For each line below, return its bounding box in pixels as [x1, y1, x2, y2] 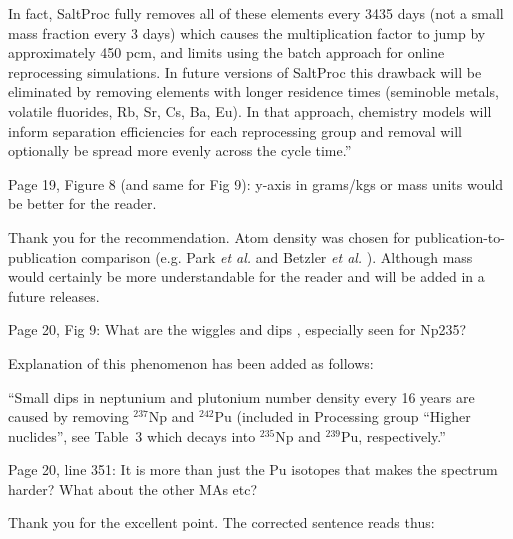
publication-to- [414, 226, 505, 247]
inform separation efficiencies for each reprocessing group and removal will [8, 120, 463, 141]
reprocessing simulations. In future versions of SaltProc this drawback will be [8, 61, 482, 82]
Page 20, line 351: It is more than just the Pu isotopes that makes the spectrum [8, 459, 498, 480]
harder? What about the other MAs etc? [8, 478, 258, 499]
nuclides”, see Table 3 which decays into [8, 425, 256, 446]
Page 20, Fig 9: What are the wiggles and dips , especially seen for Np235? [8, 319, 467, 340]
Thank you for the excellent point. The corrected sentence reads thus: [8, 512, 435, 533]
